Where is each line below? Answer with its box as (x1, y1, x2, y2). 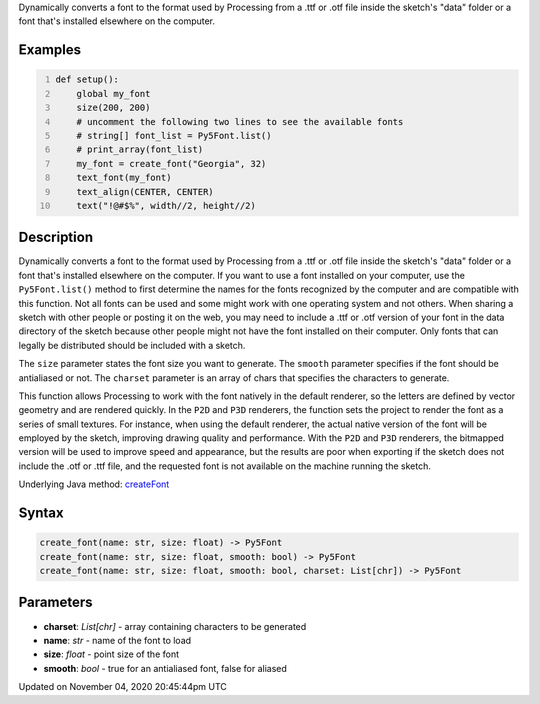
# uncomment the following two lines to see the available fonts (76, 116, 404, 127)
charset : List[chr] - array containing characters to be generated (43, 620, 307, 632)
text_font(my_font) (76, 172, 172, 184)
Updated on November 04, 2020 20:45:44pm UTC (18, 681, 227, 693)
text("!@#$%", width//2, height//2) (76, 200, 257, 211)
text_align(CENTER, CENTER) (76, 186, 214, 197)
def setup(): (55, 74, 120, 85)
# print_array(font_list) (76, 144, 204, 155)
